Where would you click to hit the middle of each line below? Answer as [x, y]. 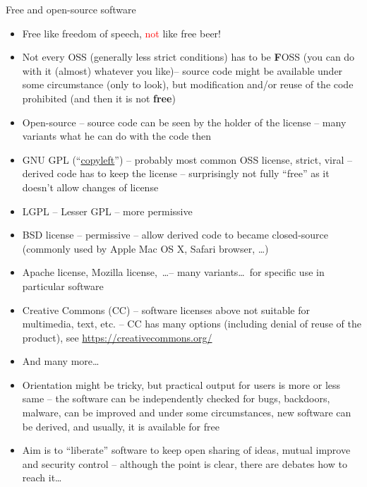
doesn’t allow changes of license [90, 187]
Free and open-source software [71, 9]
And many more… [61, 361]
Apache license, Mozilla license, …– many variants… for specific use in [173, 272]
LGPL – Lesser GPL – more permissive [107, 211]
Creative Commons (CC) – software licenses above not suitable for [166, 309]
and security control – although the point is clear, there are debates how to [185, 463]
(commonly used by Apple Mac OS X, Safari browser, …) [145, 248]
